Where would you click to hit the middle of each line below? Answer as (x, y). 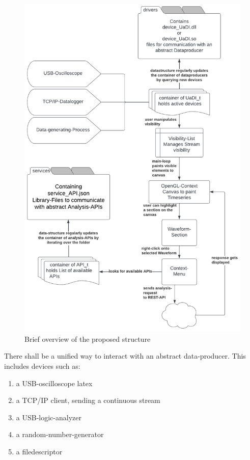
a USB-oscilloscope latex (54, 383)
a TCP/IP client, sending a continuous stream (88, 400)
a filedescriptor (39, 451)
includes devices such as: (42, 366)
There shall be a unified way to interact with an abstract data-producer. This (125, 356)
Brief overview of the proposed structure (88, 339)
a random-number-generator (60, 434)
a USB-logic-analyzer (49, 417)
